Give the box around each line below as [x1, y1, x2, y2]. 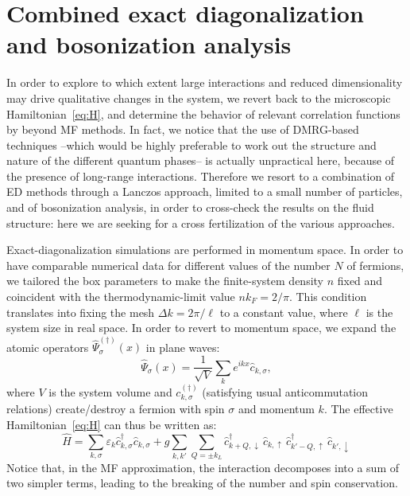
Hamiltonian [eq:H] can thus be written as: [6, 416, 217, 432]
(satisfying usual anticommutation [202, 383, 369, 400]
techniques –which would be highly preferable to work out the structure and [6, 136, 377, 153]
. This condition [288, 288, 367, 305]
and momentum [238, 400, 315, 417]
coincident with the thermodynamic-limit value [6, 288, 235, 305]
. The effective [323, 400, 393, 417]
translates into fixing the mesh [6, 303, 155, 320]
